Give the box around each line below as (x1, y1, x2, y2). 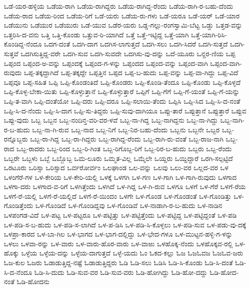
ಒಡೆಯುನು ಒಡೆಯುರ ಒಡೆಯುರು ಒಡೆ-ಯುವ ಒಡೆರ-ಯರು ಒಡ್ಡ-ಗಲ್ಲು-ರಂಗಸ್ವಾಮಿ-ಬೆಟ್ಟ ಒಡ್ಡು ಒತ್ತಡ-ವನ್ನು (4, 20, 243, 30)
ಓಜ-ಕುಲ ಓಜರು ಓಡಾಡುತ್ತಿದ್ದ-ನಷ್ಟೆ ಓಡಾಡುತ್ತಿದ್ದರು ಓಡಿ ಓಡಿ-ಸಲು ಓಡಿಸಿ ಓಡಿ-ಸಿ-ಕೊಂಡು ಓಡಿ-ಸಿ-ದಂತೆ (4, 257, 233, 268)
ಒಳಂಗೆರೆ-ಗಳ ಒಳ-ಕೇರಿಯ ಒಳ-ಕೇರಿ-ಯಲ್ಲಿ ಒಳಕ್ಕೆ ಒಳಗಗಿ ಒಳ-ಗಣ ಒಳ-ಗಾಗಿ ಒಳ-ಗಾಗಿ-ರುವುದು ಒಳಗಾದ (4, 172, 237, 182)
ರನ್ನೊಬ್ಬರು (4, 134, 28, 144)
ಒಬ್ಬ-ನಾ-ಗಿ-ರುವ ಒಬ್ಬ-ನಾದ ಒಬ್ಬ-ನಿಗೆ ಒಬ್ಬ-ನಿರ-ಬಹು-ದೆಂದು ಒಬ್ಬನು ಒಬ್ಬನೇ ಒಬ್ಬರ (32, 124, 220, 134)
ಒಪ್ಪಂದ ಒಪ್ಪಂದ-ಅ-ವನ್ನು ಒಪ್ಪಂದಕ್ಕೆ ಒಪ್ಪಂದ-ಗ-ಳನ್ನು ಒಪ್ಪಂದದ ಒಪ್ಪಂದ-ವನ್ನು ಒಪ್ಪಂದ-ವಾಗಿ (4, 58, 208, 68)
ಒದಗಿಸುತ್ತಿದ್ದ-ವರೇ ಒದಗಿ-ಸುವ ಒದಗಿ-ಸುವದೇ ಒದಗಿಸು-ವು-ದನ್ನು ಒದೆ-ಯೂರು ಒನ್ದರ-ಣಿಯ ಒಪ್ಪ (20, 48, 235, 58)
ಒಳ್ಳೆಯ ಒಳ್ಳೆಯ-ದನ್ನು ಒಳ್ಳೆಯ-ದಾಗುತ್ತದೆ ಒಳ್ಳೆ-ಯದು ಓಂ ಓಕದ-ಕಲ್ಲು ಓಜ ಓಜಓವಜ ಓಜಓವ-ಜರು (21, 248, 243, 258)
